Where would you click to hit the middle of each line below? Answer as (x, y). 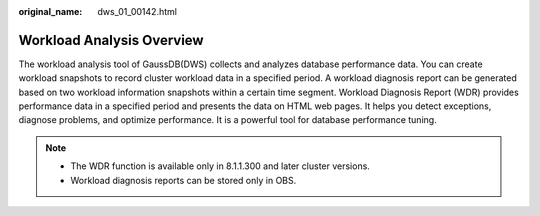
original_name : (50, 11)
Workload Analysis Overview (111, 40)
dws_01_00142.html (137, 11)
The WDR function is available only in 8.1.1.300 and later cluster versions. (220, 166)
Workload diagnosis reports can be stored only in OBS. (183, 180)
